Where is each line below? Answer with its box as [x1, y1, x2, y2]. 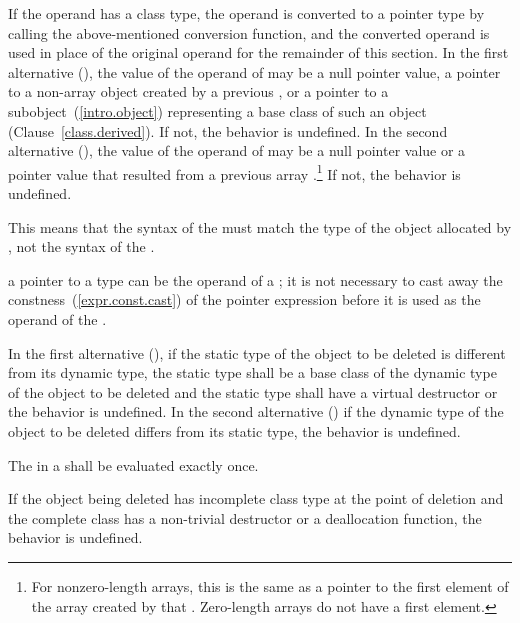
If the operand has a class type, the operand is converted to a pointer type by [8, 3, 485, 23]
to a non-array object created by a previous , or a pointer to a [8, 81, 389, 102]
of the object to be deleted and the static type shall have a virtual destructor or [8, 381, 498, 402]
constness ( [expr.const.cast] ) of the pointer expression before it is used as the [8, 289, 481, 310]
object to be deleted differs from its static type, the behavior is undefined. [8, 420, 461, 441]
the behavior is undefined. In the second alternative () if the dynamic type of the [8, 401, 504, 422]
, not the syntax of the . [8, 236, 155, 257]
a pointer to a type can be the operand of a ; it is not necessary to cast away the [8, 269, 503, 290]
